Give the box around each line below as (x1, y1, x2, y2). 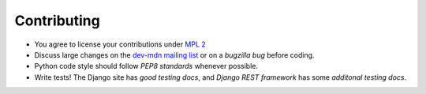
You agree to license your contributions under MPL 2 (34, 39, 207, 49)
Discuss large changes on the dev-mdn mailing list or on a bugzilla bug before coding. (34, 50, 315, 59)
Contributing (14, 12, 100, 29)
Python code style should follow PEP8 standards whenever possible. (34, 62, 258, 71)
